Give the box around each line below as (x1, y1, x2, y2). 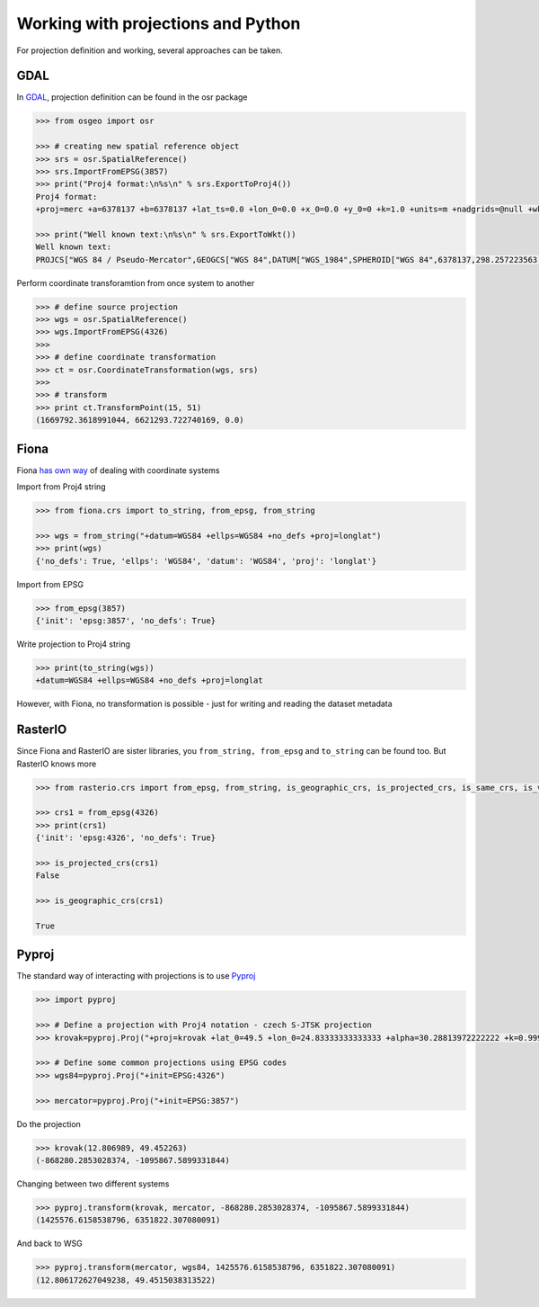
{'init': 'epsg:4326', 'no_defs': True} (35, 833, 216, 843)
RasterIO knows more (16, 758, 97, 769)
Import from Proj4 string (16, 481, 107, 492)
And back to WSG (16, 1238, 83, 1249)
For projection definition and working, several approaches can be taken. (16, 45, 283, 56)
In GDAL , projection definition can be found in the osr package (16, 92, 248, 103)
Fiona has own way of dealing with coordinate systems (16, 464, 220, 476)
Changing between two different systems (16, 1178, 170, 1189)
